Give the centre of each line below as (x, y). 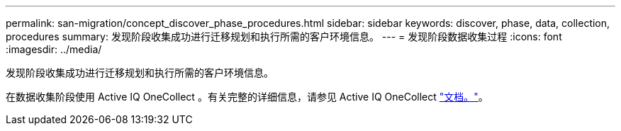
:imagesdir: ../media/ (54, 49)
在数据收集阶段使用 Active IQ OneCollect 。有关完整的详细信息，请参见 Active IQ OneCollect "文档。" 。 (247, 97)
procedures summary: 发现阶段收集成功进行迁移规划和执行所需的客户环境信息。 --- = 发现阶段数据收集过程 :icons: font (284, 36)
